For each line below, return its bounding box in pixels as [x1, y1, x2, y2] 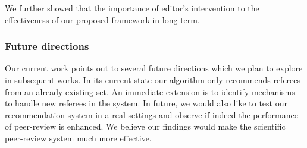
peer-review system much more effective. [5, 131, 152, 144]
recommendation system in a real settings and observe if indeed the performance [5, 108, 298, 121]
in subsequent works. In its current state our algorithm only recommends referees [5, 74, 301, 86]
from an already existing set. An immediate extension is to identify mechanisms [5, 85, 295, 97]
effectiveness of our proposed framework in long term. [5, 13, 200, 26]
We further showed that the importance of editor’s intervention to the [5, 2, 259, 14]
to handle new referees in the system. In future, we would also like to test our [5, 97, 287, 109]
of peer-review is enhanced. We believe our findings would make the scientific [5, 120, 286, 133]
